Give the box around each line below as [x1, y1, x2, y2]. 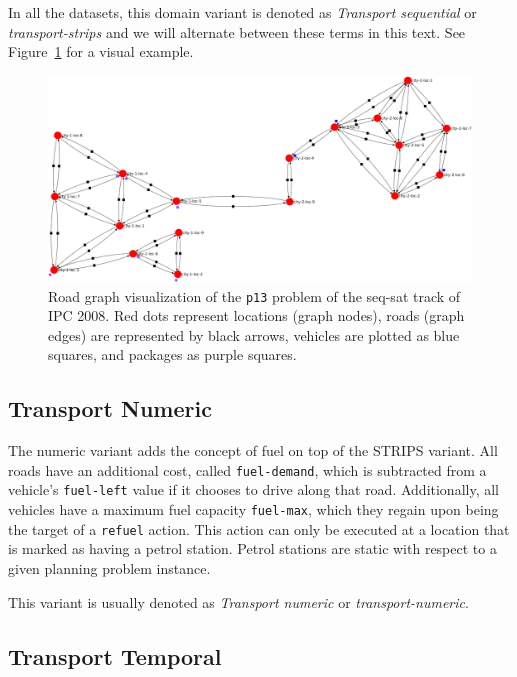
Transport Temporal [8, 640, 222, 671]
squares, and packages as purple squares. [48, 344, 297, 365]
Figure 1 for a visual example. [8, 41, 194, 62]
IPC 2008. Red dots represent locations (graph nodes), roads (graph [48, 305, 465, 326]
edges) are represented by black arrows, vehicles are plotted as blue [48, 324, 460, 345]
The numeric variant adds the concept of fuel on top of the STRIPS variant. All [8, 440, 498, 461]
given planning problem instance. [8, 558, 211, 579]
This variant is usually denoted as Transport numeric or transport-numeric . [8, 591, 469, 612]
